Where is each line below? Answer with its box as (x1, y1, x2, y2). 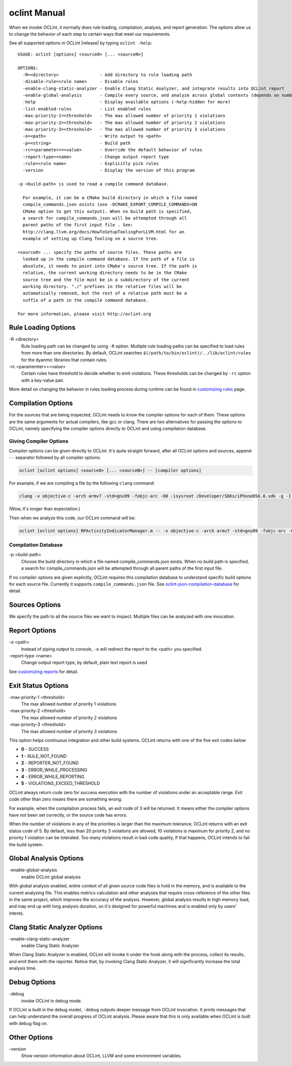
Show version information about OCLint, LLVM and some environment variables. (21, 1053, 182, 1059)
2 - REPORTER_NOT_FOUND (21, 760, 79, 766)
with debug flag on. (9, 1020, 48, 1026)
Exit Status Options (9, 681, 69, 690)
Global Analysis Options (9, 854, 84, 862)
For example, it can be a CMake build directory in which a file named (22, 195, 198, 200)
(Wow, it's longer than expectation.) (9, 506, 80, 512)
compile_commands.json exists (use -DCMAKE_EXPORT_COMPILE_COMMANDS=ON (22, 202, 198, 207)
